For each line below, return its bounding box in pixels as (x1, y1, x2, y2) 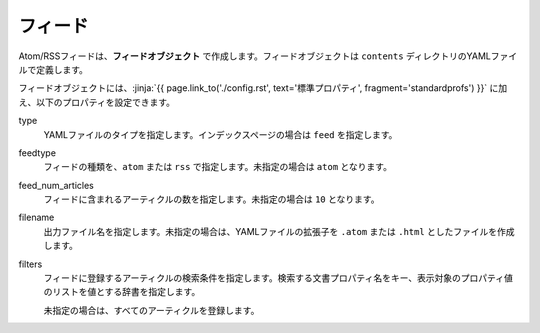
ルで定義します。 (18, 63, 89, 75)
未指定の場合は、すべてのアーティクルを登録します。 (43, 304, 260, 316)
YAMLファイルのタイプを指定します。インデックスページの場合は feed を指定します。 (43, 128, 398, 140)
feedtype (18, 146, 57, 159)
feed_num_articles (18, 179, 94, 191)
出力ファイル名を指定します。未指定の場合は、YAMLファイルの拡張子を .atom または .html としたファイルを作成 (43, 225, 515, 237)
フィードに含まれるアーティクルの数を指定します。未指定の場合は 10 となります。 (43, 193, 380, 205)
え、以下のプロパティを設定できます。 (18, 96, 175, 108)
